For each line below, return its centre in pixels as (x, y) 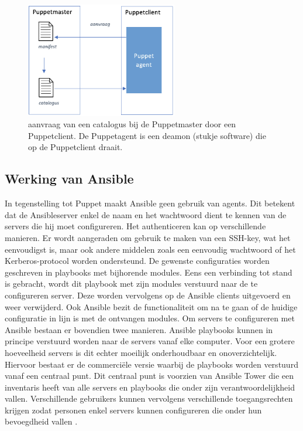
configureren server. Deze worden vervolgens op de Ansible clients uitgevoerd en (148, 295)
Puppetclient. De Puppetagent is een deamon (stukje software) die (147, 135)
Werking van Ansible (69, 179)
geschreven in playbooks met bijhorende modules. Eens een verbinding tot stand (149, 272)
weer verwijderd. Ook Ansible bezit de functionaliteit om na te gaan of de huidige (151, 306)
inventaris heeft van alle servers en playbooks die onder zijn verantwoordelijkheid (150, 387)
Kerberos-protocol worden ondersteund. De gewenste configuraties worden (137, 261)
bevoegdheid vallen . (41, 421)
